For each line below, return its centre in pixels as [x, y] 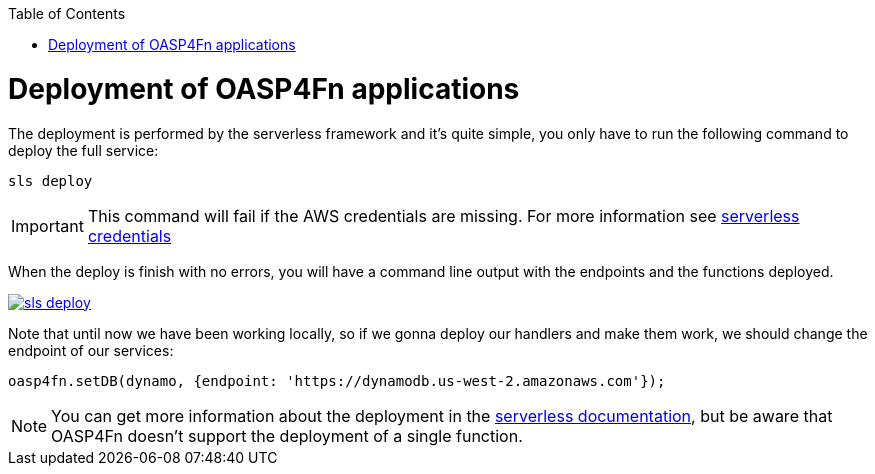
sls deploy [50, 180]
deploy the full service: [83, 150]
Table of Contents [67, 13]
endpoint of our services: [91, 350]
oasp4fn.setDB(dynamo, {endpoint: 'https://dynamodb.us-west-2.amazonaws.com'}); [337, 380]
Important [47, 225]
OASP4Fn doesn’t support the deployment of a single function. [287, 435]
